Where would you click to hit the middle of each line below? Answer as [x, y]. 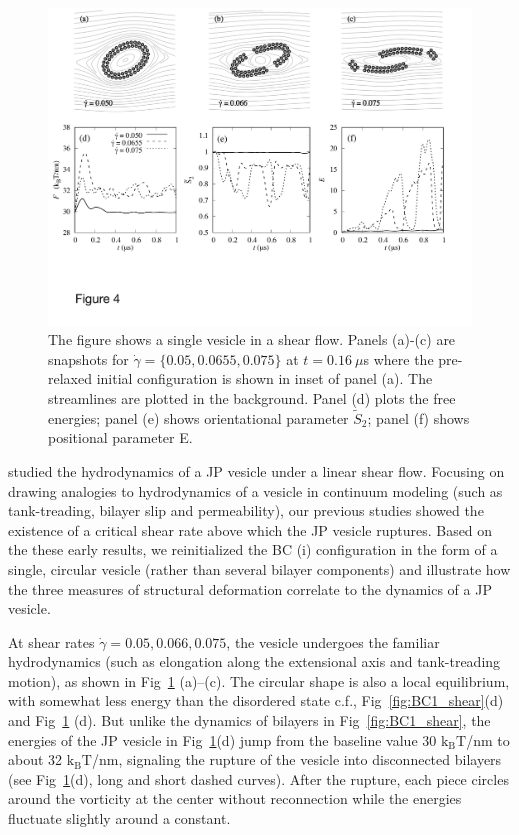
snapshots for [88, 358]
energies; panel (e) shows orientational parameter [198, 417]
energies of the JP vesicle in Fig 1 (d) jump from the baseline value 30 [222, 739]
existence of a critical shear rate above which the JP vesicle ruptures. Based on [250, 529]
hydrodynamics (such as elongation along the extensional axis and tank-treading [254, 661]
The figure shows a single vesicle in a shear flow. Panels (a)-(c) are [252, 339]
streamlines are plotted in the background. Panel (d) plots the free [252, 397]
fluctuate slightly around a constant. [119, 818]
